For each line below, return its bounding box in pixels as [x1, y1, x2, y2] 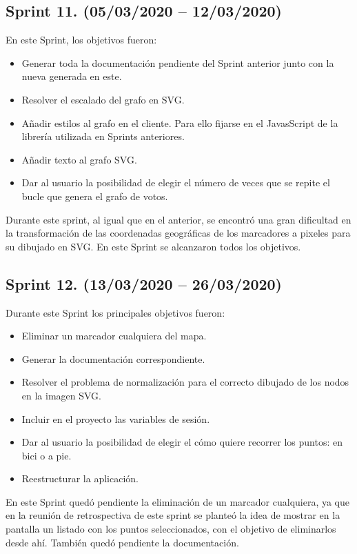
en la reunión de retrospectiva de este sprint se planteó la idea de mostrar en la [6, 508, 340, 522]
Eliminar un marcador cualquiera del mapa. [21, 328, 207, 343]
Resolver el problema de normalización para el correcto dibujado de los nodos [21, 375, 349, 389]
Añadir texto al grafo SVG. [21, 152, 137, 166]
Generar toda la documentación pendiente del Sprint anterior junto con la [21, 55, 334, 70]
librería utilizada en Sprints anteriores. [21, 129, 185, 144]
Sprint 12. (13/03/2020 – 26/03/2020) [6, 273, 282, 294]
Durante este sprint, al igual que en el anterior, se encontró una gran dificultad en [6, 212, 351, 226]
